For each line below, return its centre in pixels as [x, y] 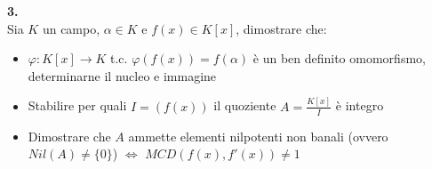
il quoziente [245, 105]
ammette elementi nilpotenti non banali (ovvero [258, 136]
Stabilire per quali [77, 105]
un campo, [71, 28]
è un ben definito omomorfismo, [339, 58]
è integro [360, 105]
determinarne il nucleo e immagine [122, 75]
